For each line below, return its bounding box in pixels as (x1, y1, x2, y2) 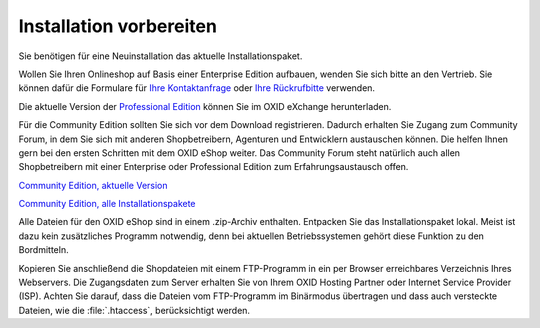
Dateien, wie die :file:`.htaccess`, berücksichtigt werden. (18, 304, 250, 316)
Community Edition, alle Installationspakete (18, 198, 196, 210)
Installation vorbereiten (18, 15, 217, 37)
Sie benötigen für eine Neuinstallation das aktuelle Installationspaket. (18, 50, 303, 62)
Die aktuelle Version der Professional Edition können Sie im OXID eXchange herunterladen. (18, 100, 392, 112)
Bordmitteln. (18, 244, 69, 256)
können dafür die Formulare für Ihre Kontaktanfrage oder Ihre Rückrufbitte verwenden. (18, 82, 375, 94)
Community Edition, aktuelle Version (18, 179, 169, 191)
